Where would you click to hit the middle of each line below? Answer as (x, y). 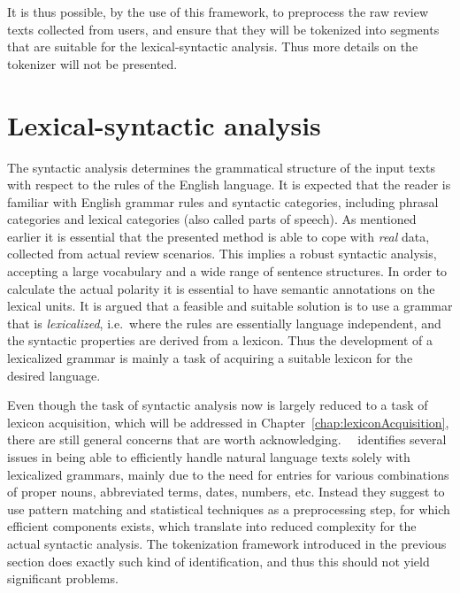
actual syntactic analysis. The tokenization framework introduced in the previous (227, 543)
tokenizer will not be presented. (92, 63)
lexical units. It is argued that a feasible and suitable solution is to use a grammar (230, 306)
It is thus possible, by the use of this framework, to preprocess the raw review (218, 12)
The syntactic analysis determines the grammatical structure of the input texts (221, 167)
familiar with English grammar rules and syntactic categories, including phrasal (223, 201)
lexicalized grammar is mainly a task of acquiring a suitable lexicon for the (210, 358)
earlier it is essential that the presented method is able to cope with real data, (218, 236)
